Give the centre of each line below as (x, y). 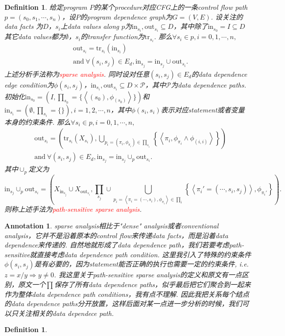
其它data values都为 (35, 36)
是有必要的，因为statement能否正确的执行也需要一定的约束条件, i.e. (142, 264)
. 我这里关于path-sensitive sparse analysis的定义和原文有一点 (148, 275)
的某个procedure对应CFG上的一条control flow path (171, 7)
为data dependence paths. (209, 84)
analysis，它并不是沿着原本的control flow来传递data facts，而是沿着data (116, 235)
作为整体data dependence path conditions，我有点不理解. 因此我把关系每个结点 (127, 294)
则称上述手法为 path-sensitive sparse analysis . (73, 209)
